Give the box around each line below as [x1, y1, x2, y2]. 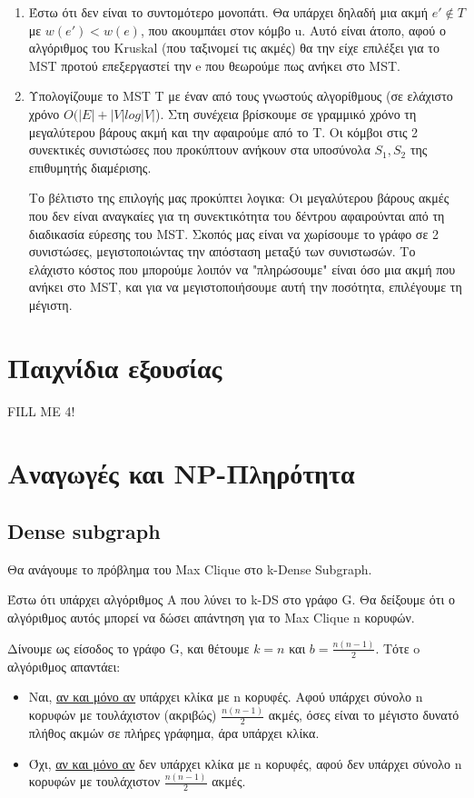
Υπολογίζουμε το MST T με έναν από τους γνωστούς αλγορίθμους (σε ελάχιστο [28, 86, 453, 105]
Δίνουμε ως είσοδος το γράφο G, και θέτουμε [7, 638, 250, 657]
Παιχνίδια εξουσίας [7, 348, 222, 385]
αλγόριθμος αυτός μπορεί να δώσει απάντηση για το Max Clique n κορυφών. [7, 607, 415, 626]
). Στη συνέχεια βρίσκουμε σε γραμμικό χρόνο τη [154, 104, 417, 123]
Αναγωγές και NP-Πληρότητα [7, 454, 355, 492]
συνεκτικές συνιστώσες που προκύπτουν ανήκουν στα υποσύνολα [28, 140, 370, 159]
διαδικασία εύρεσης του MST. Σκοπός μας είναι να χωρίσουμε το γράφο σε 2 [28, 224, 439, 243]
